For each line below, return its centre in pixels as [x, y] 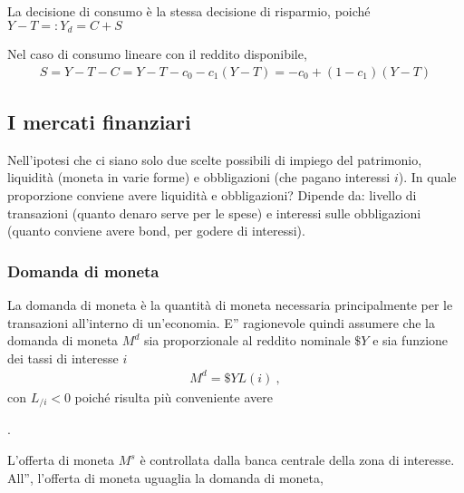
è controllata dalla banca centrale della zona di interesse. [297, 460]
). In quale [427, 177]
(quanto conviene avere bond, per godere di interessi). [156, 231]
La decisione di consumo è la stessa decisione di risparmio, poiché [189, 11]
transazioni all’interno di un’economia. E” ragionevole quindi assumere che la [221, 322]
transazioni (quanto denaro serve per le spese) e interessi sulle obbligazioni [214, 213]
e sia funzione [411, 340]
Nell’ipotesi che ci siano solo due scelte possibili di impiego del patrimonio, [215, 159]
